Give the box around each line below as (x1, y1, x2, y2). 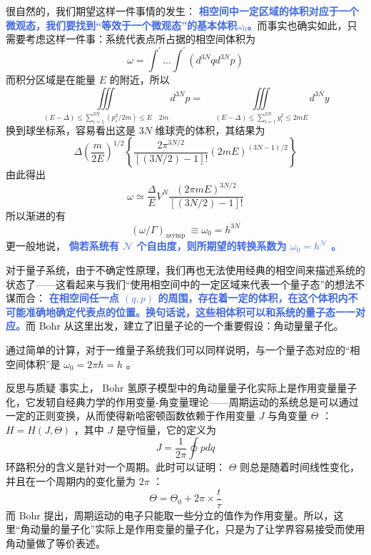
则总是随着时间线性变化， (240, 459, 360, 474)
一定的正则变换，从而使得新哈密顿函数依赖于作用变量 (6, 408, 255, 423)
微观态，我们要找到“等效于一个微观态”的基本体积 (6, 17, 237, 32)
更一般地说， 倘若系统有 (6, 238, 119, 253)
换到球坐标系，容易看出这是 (6, 122, 136, 137)
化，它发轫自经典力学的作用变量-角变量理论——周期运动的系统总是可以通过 (6, 394, 359, 409)
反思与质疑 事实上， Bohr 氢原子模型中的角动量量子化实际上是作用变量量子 (6, 380, 357, 395)
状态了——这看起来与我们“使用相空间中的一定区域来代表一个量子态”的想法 (6, 276, 355, 291)
